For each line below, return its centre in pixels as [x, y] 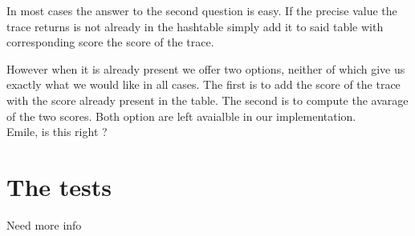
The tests [59, 186]
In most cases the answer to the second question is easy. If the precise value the [202, 10]
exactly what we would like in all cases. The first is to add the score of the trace [203, 84]
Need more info [44, 224]
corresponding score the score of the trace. [110, 42]
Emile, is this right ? [57, 132]
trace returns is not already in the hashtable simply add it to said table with [195, 26]
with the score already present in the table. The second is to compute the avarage [207, 100]
